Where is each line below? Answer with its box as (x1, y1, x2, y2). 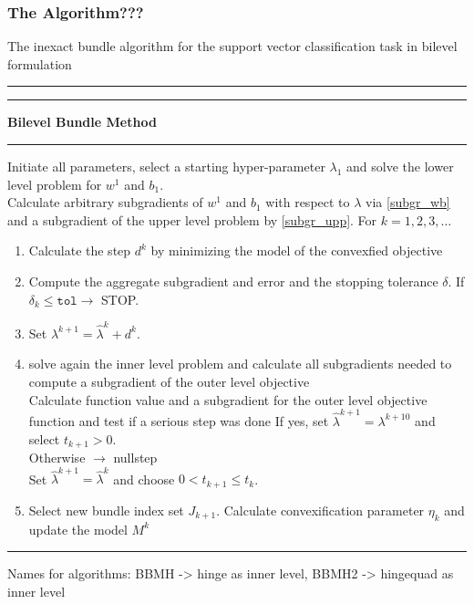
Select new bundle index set (28, 500, 184, 519)
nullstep (113, 448, 158, 467)
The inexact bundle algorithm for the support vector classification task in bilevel (7, 36, 458, 56)
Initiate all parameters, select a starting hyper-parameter (7, 157, 325, 175)
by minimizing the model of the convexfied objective (150, 241, 443, 260)
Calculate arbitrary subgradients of (7, 193, 203, 212)
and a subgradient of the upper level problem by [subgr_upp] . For (7, 210, 377, 229)
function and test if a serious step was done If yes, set (28, 411, 329, 430)
